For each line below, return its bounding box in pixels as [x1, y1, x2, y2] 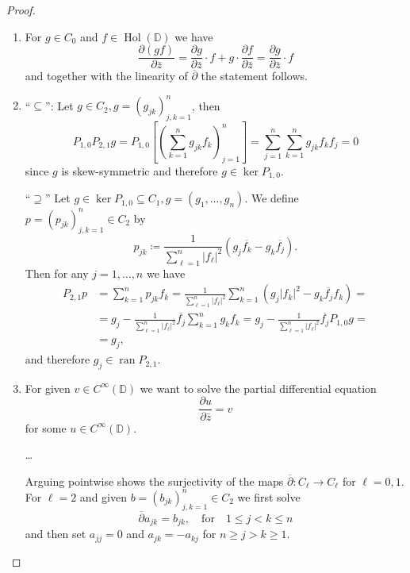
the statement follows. [201, 67, 308, 84]
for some [25, 419, 67, 436]
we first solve [237, 488, 301, 505]
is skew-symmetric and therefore [61, 162, 218, 179]
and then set [25, 525, 86, 542]
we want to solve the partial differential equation [140, 379, 377, 396]
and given [79, 488, 127, 505]
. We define [244, 190, 299, 206]
